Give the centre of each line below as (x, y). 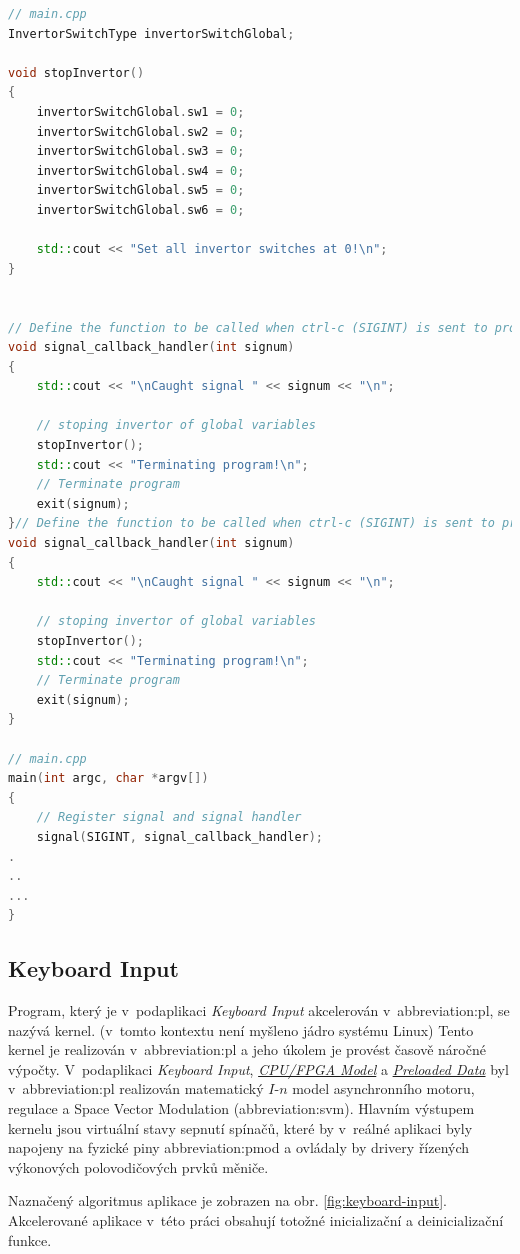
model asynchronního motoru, (383, 1088)
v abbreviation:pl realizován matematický (136, 1088)
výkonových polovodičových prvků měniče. (138, 1166)
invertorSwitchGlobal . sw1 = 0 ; (140, 111)
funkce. (30, 1239)
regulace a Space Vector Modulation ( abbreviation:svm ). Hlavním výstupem (241, 1108)
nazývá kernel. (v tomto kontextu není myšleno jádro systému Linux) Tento (241, 1029)
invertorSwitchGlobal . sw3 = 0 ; (140, 151)
